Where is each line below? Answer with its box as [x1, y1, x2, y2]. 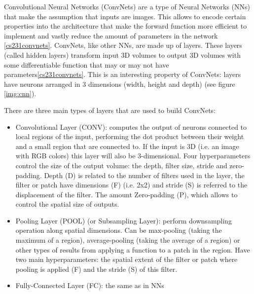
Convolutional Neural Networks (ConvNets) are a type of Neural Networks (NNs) [4, 1, 251, 11]
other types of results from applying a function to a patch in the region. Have [15, 244, 250, 255]
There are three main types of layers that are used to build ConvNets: [4, 105, 216, 115]
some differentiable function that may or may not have [4, 59, 169, 70]
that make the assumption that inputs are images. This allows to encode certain [4, 11, 246, 21]
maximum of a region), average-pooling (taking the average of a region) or [15, 235, 240, 245]
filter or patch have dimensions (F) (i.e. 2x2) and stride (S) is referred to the [15, 180, 248, 190]
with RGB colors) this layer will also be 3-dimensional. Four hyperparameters [15, 150, 251, 161]
